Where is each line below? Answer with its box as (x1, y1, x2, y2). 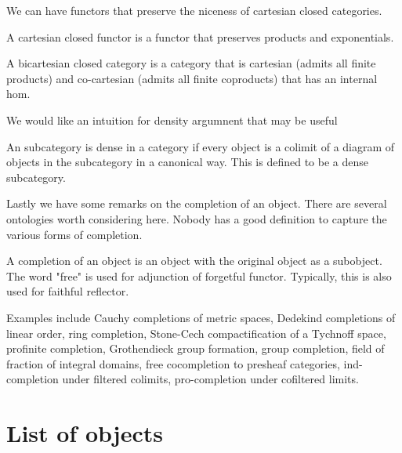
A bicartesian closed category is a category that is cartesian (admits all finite (6, 55, 376, 71)
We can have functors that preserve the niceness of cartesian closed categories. (6, 2, 382, 18)
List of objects (6, 417, 163, 449)
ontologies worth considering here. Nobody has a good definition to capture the (6, 210, 387, 226)
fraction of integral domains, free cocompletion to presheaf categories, (6, 355, 340, 371)
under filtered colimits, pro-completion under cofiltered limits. (62, 371, 359, 387)
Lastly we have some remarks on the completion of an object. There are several (6, 195, 387, 212)
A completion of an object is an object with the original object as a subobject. (6, 252, 382, 269)
